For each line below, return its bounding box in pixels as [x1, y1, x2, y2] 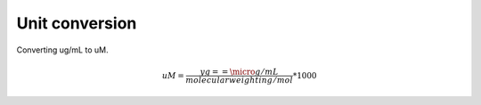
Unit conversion [16, 13, 137, 33]
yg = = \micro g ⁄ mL [200, 67, 280, 77]
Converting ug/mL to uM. [16, 44, 109, 55]
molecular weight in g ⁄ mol [185, 75, 294, 85]
